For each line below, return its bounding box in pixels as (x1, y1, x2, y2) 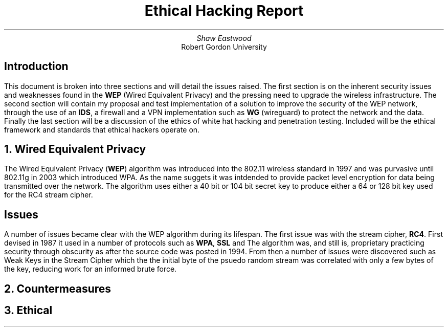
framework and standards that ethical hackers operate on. (4, 125, 200, 134)
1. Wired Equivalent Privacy (4, 143, 146, 156)
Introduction (4, 60, 69, 73)
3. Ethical (4, 304, 53, 317)
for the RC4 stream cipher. (4, 190, 93, 200)
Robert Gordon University (181, 42, 267, 51)
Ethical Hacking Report (144, 2, 304, 19)
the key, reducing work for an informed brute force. (4, 264, 177, 274)
